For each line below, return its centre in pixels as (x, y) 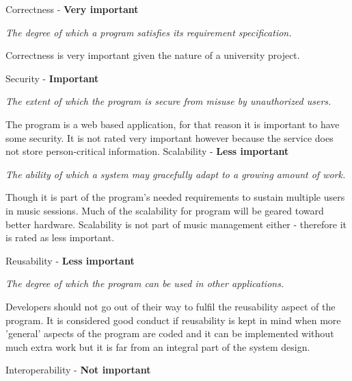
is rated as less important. (60, 237)
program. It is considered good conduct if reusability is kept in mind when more (173, 320)
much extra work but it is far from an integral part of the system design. (158, 346)
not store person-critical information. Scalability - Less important (147, 151)
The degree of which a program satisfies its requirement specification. (149, 32)
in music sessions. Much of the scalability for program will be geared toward (165, 210)
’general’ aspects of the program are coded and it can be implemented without (170, 333)
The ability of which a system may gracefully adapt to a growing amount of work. (176, 174)
